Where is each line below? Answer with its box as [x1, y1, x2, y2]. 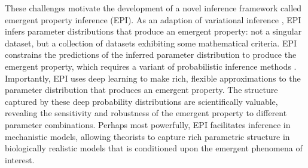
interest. [5, 153, 35, 166]
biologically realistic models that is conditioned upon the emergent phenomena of [5, 142, 303, 154]
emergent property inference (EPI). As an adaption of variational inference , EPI [5, 13, 301, 26]
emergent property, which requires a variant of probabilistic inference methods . [5, 60, 297, 72]
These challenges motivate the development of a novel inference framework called [5, 2, 302, 14]
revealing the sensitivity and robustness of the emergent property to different [5, 107, 287, 119]
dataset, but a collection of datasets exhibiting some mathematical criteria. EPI [5, 36, 297, 49]
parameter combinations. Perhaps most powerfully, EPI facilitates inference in [5, 118, 291, 130]
